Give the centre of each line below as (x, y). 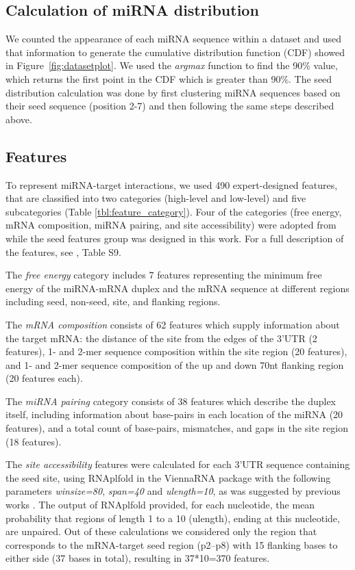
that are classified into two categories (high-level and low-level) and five (156, 198)
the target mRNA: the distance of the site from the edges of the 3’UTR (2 (161, 338)
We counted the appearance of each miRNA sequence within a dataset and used (174, 39)
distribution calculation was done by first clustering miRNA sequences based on (173, 92)
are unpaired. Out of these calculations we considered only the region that (161, 531)
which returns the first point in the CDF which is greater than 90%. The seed (169, 78)
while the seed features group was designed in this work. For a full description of (175, 238)
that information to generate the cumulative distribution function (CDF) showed (175, 52)
